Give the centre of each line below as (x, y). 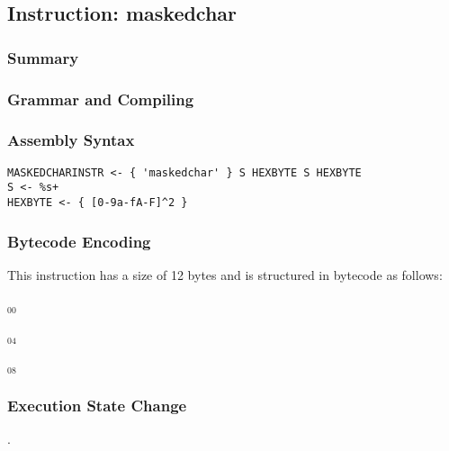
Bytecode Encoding (79, 241)
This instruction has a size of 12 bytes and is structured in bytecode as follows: (225, 274)
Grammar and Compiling (101, 99)
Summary (43, 57)
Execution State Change (97, 406)
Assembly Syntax (71, 140)
